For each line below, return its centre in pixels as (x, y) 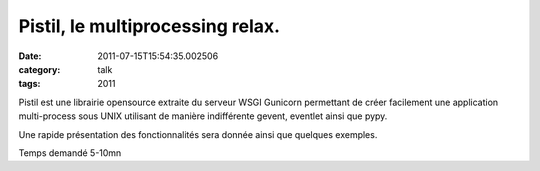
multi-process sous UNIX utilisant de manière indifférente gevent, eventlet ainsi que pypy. (203, 116)
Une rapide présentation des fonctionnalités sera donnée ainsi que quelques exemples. (198, 134)
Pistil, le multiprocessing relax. (149, 26)
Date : (30, 56)
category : (39, 69)
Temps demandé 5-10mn (70, 152)
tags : (29, 84)
